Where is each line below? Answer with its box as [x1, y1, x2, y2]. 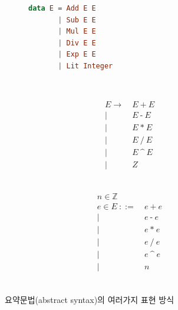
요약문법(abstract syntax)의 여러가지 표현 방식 [5, 293, 174, 306]
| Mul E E [58, 27, 96, 36]
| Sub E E [58, 15, 96, 24]
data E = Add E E [28, 4, 96, 12]
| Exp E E [58, 50, 96, 59]
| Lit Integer [58, 61, 113, 70]
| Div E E [58, 38, 96, 47]
